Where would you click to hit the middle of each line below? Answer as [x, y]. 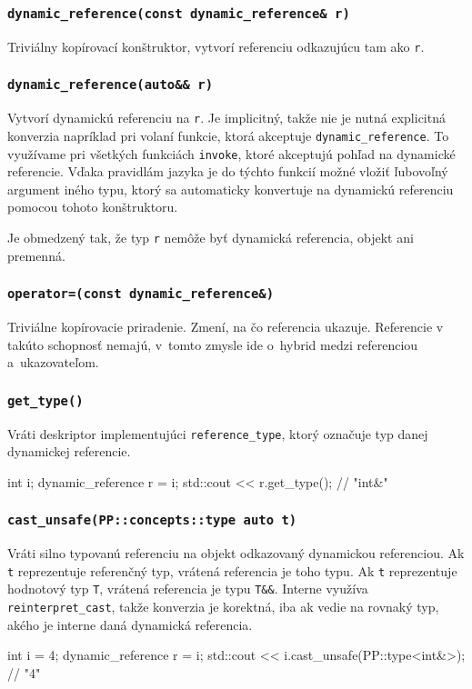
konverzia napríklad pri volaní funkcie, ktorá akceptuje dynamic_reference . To [228, 135]
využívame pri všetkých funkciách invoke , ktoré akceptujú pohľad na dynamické [231, 153]
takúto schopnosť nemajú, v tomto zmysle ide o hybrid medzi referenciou [213, 344]
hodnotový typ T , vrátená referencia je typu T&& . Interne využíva [188, 589]
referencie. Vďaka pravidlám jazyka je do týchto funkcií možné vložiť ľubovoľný [228, 171]
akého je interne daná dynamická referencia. [130, 624]
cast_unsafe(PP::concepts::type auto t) [152, 520]
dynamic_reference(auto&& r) [110, 85]
